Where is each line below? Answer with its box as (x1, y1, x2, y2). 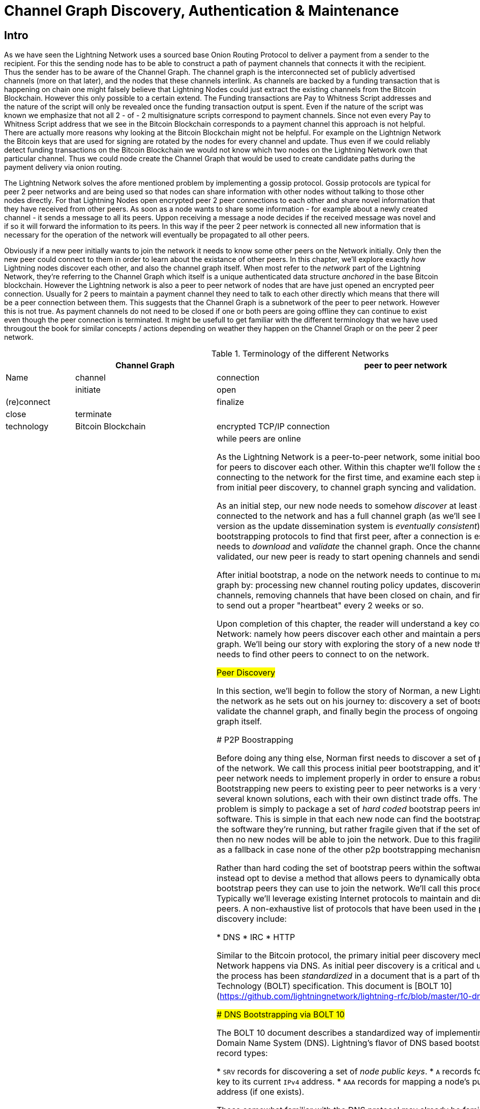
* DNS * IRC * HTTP (217, 932, 295, 943)
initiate (75, 385, 101, 395)
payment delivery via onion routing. (4, 163, 123, 172)
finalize (217, 397, 244, 407)
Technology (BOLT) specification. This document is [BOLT (217, 981, 438, 991)
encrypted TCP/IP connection (217, 421, 330, 432)
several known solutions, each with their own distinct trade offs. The (217, 794, 478, 804)
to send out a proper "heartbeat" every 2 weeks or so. (217, 600, 424, 611)
